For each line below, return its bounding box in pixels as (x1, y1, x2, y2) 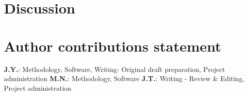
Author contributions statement (4, 36, 221, 55)
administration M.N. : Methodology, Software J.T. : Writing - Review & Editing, (4, 73, 245, 83)
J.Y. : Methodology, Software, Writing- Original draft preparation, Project (4, 64, 225, 74)
